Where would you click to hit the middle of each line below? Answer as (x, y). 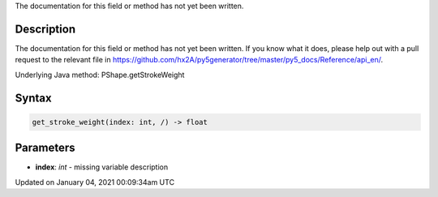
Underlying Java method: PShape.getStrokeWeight (100, 75)
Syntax (33, 98)
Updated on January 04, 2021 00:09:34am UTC (94, 182)
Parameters (45, 148)
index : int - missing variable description (102, 167)
